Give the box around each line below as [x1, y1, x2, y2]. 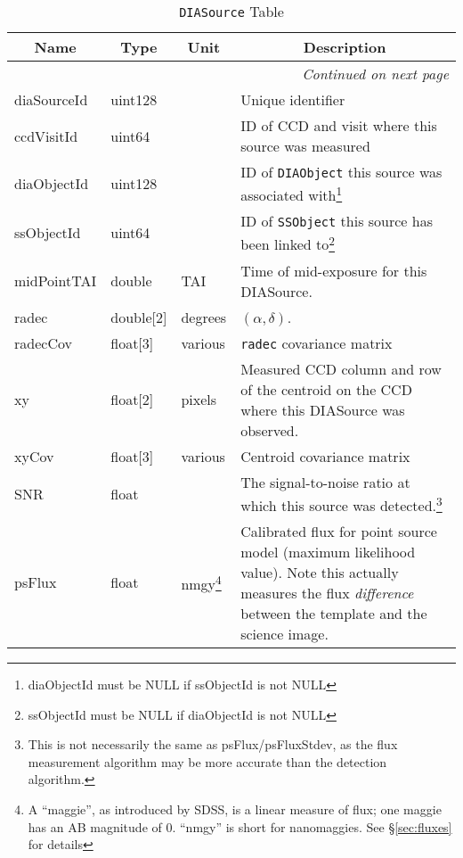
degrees [181, 306, 227, 327]
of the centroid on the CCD [240, 378, 412, 400]
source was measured [240, 136, 370, 156]
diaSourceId [14, 89, 88, 110]
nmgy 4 [181, 570, 222, 595]
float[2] [110, 389, 154, 410]
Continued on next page [302, 63, 449, 84]
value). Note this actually [240, 561, 399, 582]
